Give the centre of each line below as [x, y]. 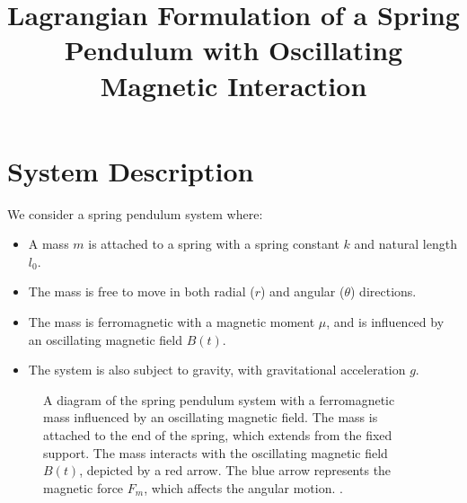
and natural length [405, 244]
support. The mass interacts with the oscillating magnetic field [216, 452]
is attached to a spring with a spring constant [214, 244]
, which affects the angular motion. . [243, 487]
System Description [131, 170]
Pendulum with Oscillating [233, 50]
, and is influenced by [385, 322]
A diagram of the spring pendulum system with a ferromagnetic [219, 399]
